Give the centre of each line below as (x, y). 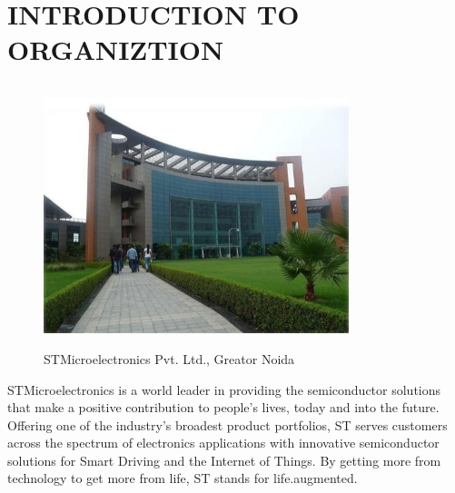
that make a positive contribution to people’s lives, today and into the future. (223, 407)
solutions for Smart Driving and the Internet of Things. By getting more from (224, 460)
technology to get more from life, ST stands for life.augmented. (183, 478)
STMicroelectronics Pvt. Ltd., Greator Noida (169, 358)
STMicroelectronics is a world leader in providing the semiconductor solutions (224, 389)
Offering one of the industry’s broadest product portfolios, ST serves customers (227, 424)
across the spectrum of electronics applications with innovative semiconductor (223, 443)
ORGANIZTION (116, 49)
